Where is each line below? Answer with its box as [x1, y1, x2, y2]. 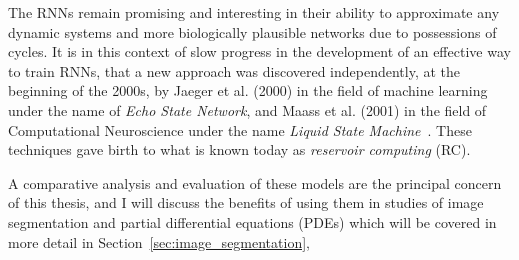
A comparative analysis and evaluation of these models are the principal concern [8, 172, 502, 193]
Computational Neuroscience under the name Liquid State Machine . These [8, 119, 472, 140]
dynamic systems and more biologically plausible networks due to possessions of [8, 21, 497, 42]
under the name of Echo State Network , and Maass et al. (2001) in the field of [8, 99, 487, 120]
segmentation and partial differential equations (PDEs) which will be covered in [8, 211, 497, 232]
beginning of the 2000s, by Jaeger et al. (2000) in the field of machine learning [8, 80, 488, 101]
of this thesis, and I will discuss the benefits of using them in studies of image [8, 192, 484, 213]
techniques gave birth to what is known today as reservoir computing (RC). [8, 139, 471, 160]
